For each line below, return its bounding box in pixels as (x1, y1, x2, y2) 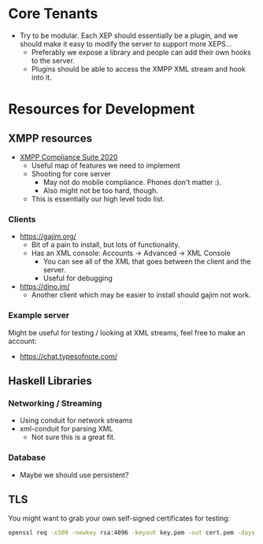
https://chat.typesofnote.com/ (19, 351, 118, 361)
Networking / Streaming (8, 398, 102, 409)
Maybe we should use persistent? (19, 470, 129, 479)
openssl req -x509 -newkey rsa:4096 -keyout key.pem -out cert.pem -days (8, 529, 256, 537)
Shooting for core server (31, 168, 112, 178)
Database (8, 452, 46, 463)
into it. (31, 72, 53, 82)
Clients (8, 213, 36, 224)
